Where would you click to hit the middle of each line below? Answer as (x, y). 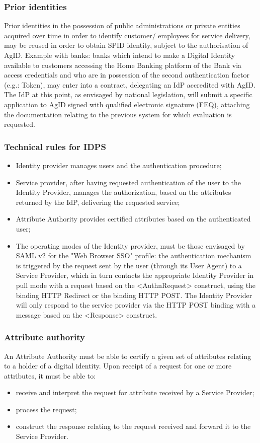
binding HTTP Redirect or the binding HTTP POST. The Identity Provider (134, 295)
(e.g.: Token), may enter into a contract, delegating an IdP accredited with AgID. (130, 84)
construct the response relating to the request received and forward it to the (133, 426)
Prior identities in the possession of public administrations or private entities (122, 25)
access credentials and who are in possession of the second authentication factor (127, 75)
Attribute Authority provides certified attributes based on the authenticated (133, 219)
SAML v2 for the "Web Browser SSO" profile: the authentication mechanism (134, 255)
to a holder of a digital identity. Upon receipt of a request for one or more (118, 366)
